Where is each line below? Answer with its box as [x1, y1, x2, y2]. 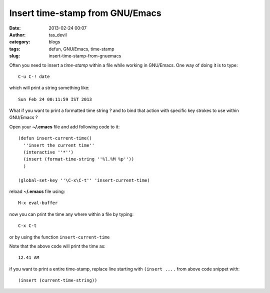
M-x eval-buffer [18, 200, 58, 206]
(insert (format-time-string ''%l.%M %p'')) [23, 156, 134, 162]
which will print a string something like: [9, 85, 90, 91]
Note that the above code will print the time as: [9, 243, 106, 249]
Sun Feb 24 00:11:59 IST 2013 [18, 96, 92, 102]
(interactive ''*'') [23, 149, 74, 155]
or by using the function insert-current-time [9, 234, 110, 240]
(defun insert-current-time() [18, 135, 92, 141]
